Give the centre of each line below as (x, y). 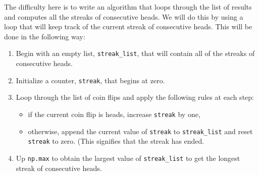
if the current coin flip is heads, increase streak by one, (114, 114)
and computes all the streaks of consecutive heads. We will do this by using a (124, 16)
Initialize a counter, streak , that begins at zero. (90, 80)
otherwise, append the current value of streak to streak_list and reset (140, 131)
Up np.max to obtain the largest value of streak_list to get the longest (128, 158)
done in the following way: (45, 36)
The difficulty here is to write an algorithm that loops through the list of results (128, 7)
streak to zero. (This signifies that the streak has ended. (116, 141)
